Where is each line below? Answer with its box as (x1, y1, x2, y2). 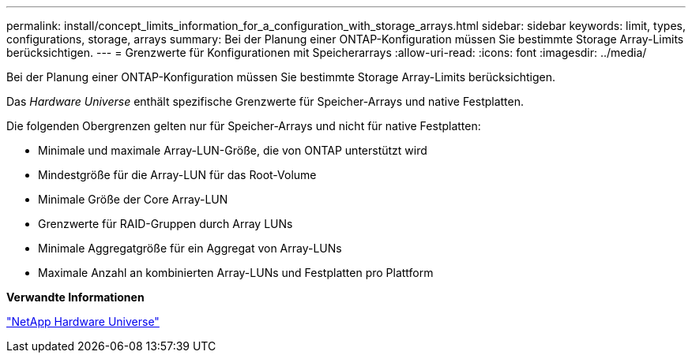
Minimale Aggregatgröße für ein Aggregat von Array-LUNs (38, 241, 342, 255)
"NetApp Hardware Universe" (6, 315, 160, 328)
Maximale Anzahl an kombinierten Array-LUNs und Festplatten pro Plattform (38, 266, 434, 279)
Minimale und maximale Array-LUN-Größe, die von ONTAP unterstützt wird (38, 144, 427, 157)
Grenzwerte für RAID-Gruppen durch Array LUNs (38, 217, 293, 230)
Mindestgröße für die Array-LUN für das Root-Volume (38, 168, 317, 181)
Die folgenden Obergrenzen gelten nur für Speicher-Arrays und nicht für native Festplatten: (6, 119, 481, 133)
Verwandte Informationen (6, 290, 145, 304)
